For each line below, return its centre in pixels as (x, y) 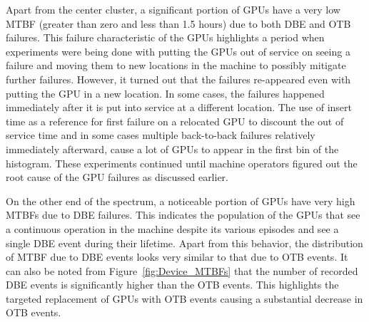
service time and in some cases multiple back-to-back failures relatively (161, 135)
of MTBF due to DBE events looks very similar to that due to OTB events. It (177, 257)
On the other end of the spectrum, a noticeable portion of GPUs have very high (181, 201)
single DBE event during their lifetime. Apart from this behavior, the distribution (184, 243)
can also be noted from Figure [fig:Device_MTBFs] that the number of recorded (182, 270)
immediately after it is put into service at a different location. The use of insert (179, 107)
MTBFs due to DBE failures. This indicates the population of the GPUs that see (183, 215)
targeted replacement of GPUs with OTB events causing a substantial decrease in (184, 298)
